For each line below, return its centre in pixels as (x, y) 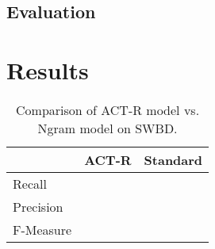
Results (48, 69)
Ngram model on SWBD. (107, 128)
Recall (30, 183)
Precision (38, 206)
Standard (173, 159)
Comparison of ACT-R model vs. (108, 109)
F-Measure (42, 229)
